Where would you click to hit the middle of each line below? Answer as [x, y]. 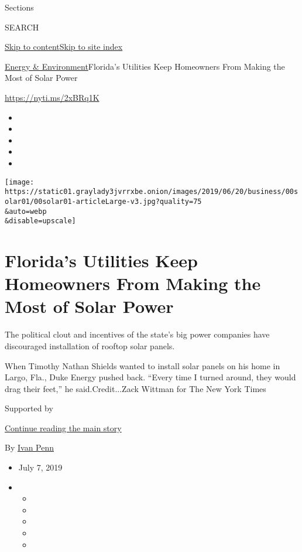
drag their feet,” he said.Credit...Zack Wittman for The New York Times [135, 388]
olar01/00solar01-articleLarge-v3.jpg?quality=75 [103, 201]
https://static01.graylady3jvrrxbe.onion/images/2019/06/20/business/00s [152, 192]
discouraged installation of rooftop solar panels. [90, 345]
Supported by [29, 408]
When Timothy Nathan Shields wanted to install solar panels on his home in [143, 365]
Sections [19, 7]
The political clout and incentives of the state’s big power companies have [137, 334]
